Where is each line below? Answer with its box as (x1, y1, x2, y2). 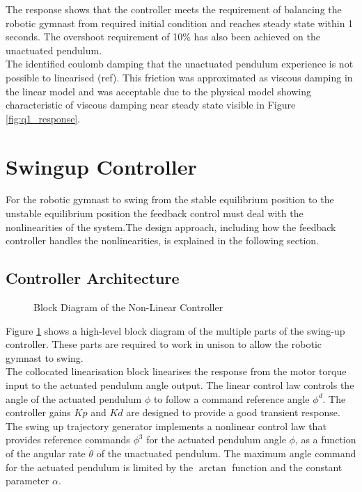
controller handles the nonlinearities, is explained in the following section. (6, 233, 320, 248)
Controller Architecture (6, 267, 180, 289)
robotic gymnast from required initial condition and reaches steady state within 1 (6, 15, 354, 30)
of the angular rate (6, 445, 86, 460)
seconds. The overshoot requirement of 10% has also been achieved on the (6, 29, 320, 44)
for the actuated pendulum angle (146, 432, 286, 447)
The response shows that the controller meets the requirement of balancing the (6, 2, 342, 16)
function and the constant (232, 459, 343, 474)
